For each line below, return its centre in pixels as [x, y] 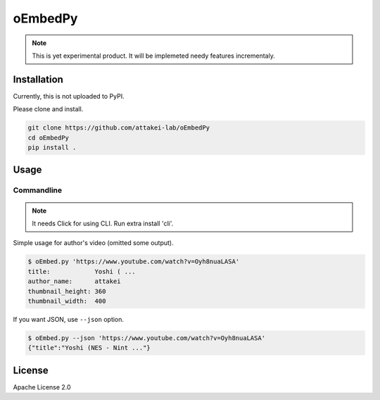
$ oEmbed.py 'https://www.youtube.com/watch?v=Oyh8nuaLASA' [134, 262]
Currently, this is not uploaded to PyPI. [69, 96]
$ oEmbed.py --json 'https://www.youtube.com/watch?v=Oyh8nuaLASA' [147, 338]
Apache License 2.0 [42, 387]
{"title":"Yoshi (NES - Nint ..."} [89, 348]
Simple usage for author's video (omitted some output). [93, 243]
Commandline [38, 190]
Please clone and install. [48, 109]
